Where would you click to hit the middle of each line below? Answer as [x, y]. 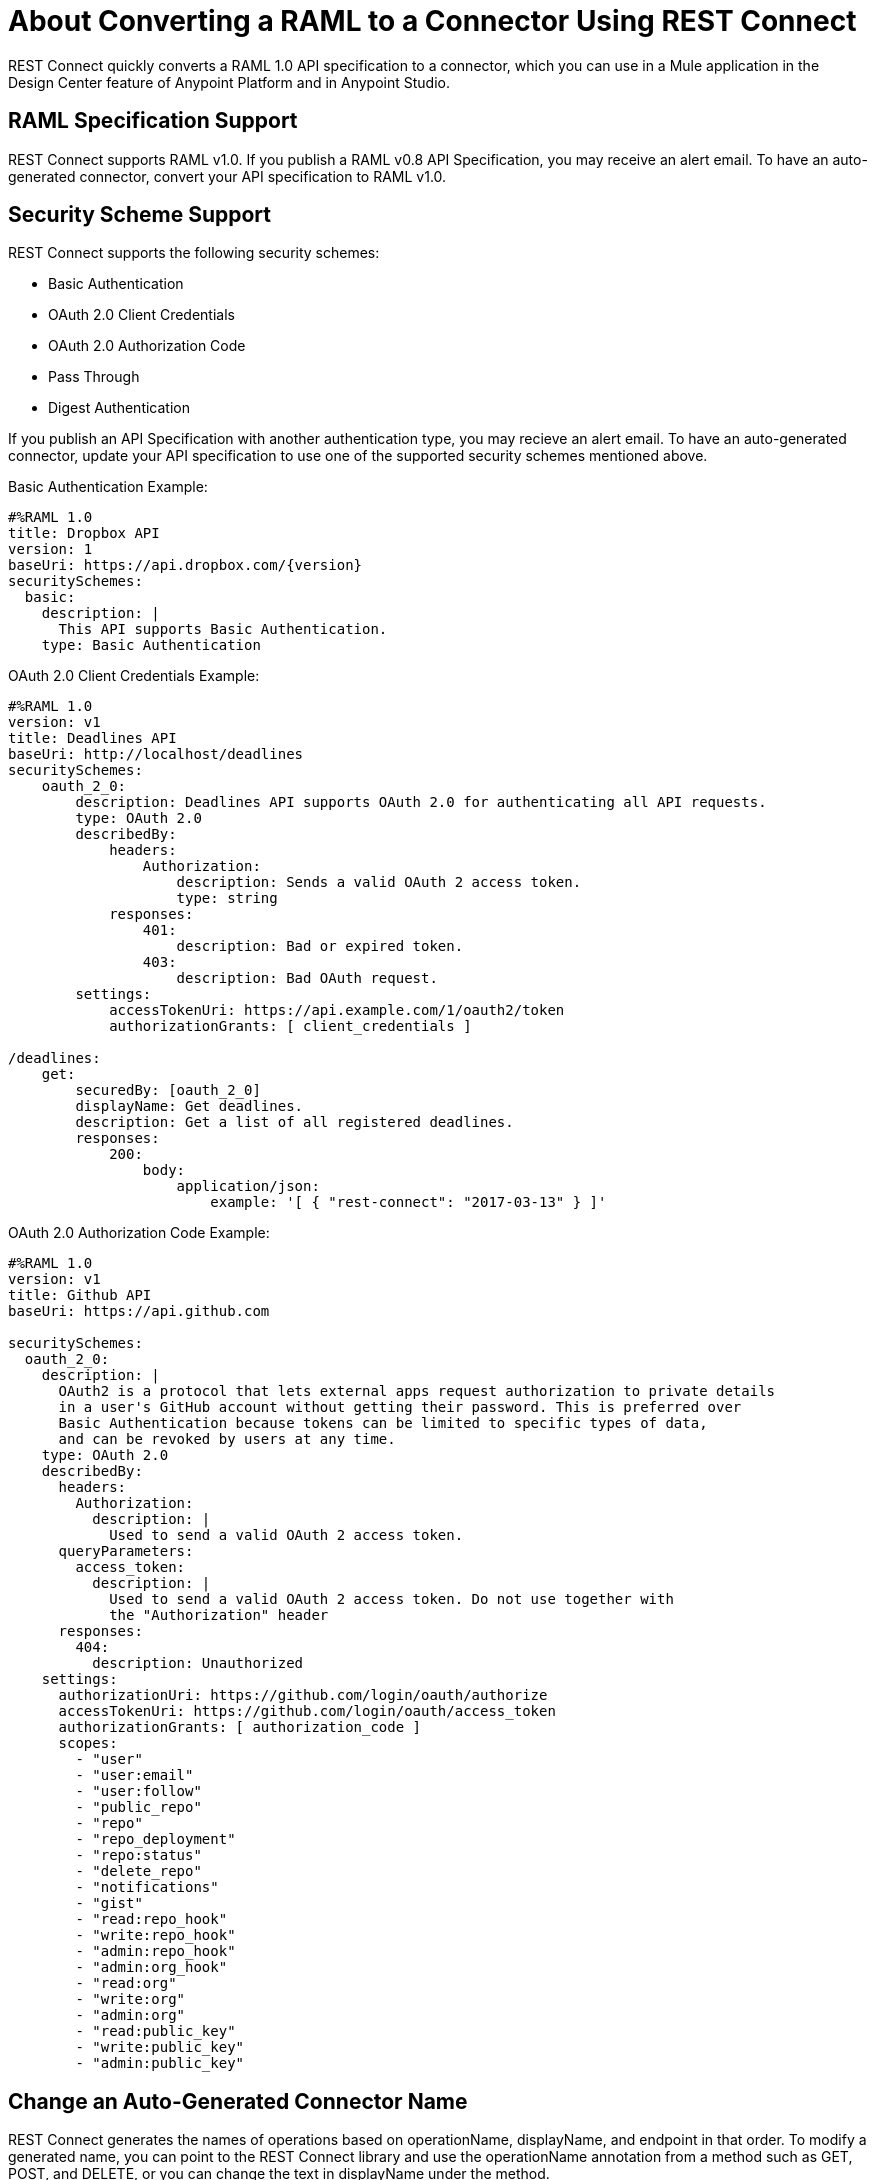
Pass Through [94, 377]
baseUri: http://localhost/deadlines [156, 754]
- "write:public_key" [160, 2047]
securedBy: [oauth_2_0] [168, 1090]
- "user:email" [134, 1775]
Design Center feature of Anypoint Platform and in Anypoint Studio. [229, 82]
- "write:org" [130, 1999]
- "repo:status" [138, 1855]
